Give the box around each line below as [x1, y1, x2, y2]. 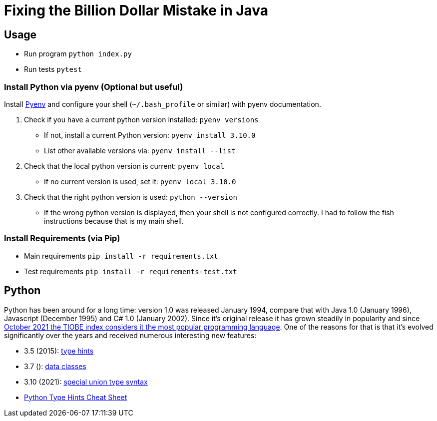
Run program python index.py [24, 49, 132, 58]
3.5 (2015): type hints [24, 346, 94, 355]
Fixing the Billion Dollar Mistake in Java [4, 2, 269, 19]
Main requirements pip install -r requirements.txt [24, 251, 218, 260]
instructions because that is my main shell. [44, 216, 184, 225]
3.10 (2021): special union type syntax [24, 377, 148, 386]
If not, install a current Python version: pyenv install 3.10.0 [44, 130, 256, 139]
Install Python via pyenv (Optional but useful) [4, 81, 183, 92]
